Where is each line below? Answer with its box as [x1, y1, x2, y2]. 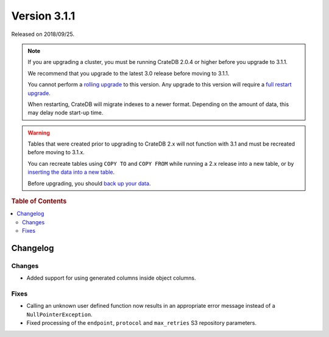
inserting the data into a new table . [27, 168, 115, 176]
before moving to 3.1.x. [27, 149, 85, 156]
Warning [27, 129, 50, 137]
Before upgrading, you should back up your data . [27, 180, 151, 187]
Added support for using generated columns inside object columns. [26, 274, 196, 282]
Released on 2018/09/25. [11, 30, 75, 38]
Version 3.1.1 [11, 9, 76, 23]
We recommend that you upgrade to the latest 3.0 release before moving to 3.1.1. [27, 69, 230, 77]
